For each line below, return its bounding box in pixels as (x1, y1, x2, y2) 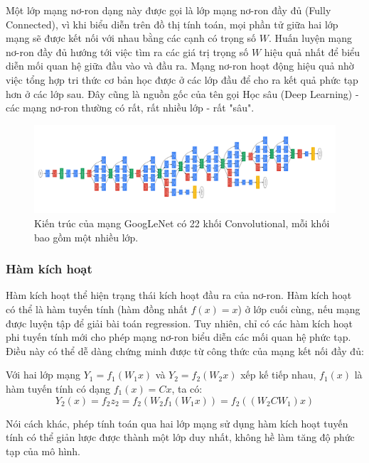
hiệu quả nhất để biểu (264, 44, 360, 59)
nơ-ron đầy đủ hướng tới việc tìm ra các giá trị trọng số (6, 44, 249, 59)
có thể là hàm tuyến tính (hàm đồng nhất (6, 301, 188, 316)
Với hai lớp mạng (6, 367, 81, 382)
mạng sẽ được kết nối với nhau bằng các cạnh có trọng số (6, 31, 257, 45)
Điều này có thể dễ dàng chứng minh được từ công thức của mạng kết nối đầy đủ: (6, 343, 364, 358)
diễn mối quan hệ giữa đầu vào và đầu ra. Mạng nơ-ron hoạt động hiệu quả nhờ (6, 58, 354, 73)
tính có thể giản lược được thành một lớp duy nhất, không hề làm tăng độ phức (6, 430, 355, 445)
